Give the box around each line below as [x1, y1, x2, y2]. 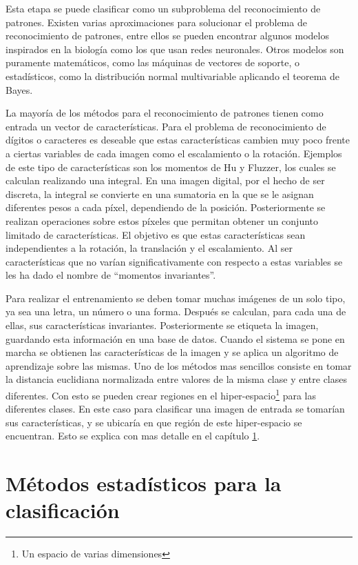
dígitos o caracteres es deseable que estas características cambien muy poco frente [6, 132, 350, 147]
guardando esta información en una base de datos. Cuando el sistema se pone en [6, 331, 345, 346]
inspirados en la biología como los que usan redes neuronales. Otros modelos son [6, 41, 344, 56]
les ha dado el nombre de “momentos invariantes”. [6, 268, 216, 282]
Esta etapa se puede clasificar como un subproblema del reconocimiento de [6, 1, 321, 15]
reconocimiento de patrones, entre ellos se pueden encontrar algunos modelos [6, 28, 329, 43]
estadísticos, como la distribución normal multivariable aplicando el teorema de [6, 68, 340, 83]
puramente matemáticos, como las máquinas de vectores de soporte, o [6, 55, 300, 70]
